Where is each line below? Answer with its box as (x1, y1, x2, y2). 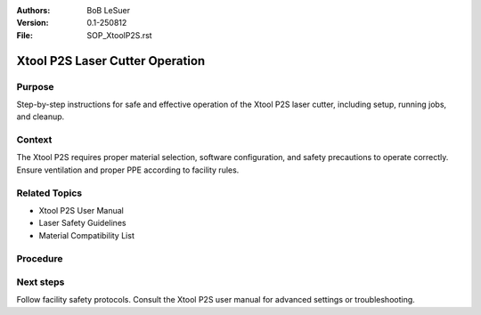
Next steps (16, 276, 65, 288)
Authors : (16, 5, 51, 15)
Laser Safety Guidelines (38, 218, 126, 229)
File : (16, 29, 33, 40)
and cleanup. (16, 111, 65, 122)
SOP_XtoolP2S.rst (86, 29, 152, 40)
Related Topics (16, 187, 83, 199)
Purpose (16, 80, 54, 93)
